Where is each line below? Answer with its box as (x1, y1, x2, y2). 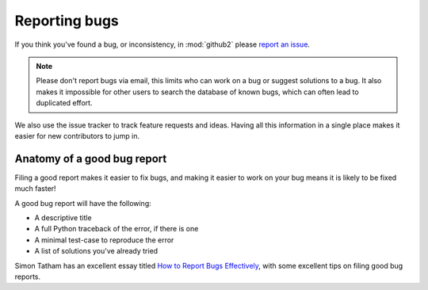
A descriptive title (34, 212, 92, 222)
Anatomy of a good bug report (14, 151, 167, 166)
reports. (14, 272, 41, 281)
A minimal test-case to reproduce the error (34, 235, 174, 245)
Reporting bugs (14, 12, 119, 29)
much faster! (14, 184, 56, 193)
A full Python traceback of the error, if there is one (34, 224, 199, 234)
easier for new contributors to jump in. (14, 131, 140, 140)
